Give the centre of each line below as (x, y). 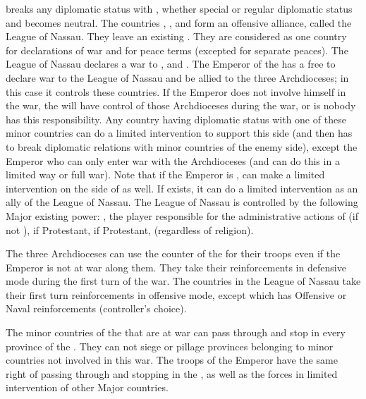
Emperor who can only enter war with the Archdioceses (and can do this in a (173, 160)
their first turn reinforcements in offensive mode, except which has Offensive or (176, 294)
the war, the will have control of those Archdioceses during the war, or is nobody (181, 105)
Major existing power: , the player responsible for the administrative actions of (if (182, 215)
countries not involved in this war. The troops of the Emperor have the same (172, 360)
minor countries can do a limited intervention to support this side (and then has (179, 133)
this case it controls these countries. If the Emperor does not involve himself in (176, 91)
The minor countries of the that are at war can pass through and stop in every (176, 332)
